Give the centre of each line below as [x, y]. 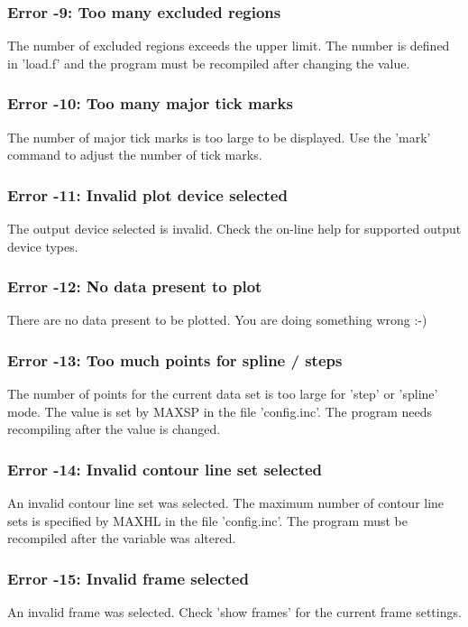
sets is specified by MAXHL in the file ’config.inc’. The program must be [207, 520]
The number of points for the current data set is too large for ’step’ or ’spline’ [223, 394]
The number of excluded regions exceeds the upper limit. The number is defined [229, 46]
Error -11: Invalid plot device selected [147, 194]
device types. [43, 246]
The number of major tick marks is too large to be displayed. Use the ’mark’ [219, 137]
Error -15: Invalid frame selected [128, 578]
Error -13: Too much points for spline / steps [175, 360]
